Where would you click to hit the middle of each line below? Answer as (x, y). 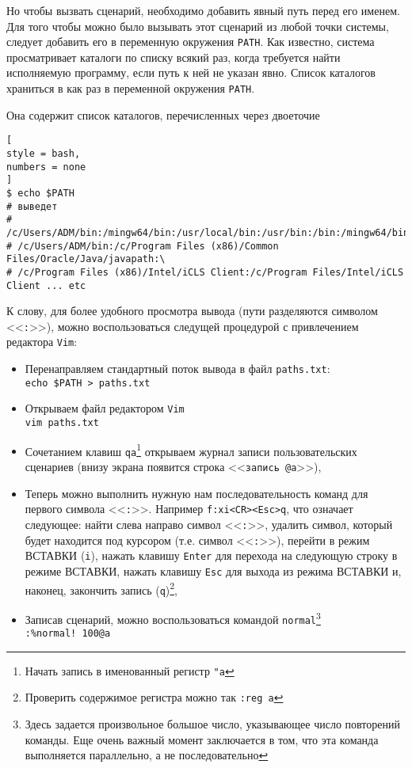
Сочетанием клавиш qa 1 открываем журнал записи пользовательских (191, 450)
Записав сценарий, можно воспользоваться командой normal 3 (173, 618)
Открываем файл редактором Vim (105, 408)
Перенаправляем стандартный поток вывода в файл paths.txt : (177, 369)
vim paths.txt (62, 423)
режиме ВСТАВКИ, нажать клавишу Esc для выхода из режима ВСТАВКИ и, (213, 570)
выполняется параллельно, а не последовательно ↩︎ (147, 755)
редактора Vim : (42, 342)
